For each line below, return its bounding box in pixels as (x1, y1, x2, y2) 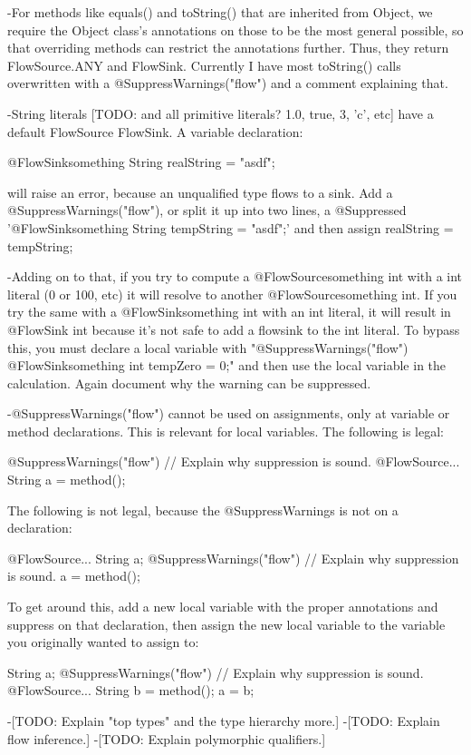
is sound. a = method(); (7, 566, 140, 585)
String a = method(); (7, 470, 126, 489)
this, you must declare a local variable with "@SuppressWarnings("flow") (7, 338, 409, 357)
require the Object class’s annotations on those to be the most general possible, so (7, 20, 464, 39)
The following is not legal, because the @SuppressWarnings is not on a (7, 500, 399, 519)
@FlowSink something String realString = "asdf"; (7, 152, 275, 172)
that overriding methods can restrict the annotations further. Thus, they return (7, 38, 449, 57)
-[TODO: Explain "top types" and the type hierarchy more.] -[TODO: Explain (7, 711, 440, 730)
